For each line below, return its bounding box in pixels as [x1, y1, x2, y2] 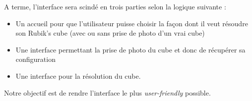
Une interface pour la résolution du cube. [15, 70, 141, 81]
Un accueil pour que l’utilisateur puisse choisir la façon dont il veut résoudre [15, 18, 248, 28]
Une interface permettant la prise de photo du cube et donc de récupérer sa [15, 44, 246, 54]
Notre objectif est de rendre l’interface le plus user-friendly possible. [4, 87, 211, 98]
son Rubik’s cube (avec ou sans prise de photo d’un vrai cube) [15, 28, 205, 38]
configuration [15, 54, 56, 64]
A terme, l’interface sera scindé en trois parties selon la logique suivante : [4, 1, 226, 11]
